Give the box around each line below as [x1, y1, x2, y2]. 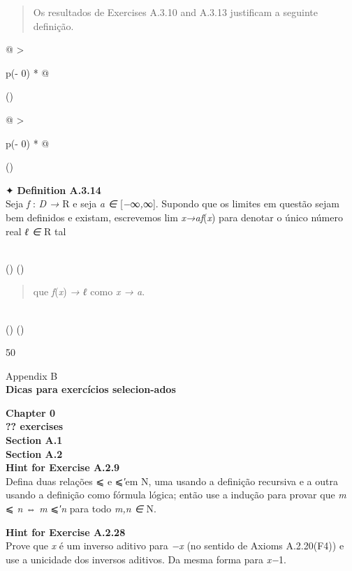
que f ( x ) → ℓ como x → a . [33, 284, 145, 299]
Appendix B [6, 368, 58, 383]
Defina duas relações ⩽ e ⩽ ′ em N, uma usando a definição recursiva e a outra [6, 473, 338, 488]
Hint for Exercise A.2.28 [6, 524, 126, 539]
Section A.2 [6, 446, 63, 461]
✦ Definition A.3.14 [6, 182, 101, 197]
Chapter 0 [6, 405, 56, 420]
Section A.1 [6, 433, 63, 447]
